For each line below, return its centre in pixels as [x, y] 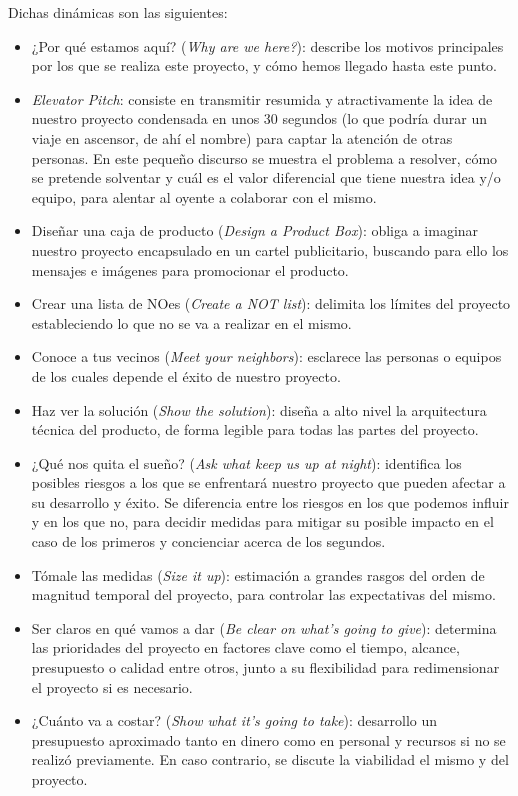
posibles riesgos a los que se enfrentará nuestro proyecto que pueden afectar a [268, 482]
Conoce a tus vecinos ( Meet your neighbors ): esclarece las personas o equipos [266, 356]
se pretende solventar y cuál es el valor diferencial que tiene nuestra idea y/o [266, 177]
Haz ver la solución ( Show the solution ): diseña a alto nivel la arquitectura [259, 409]
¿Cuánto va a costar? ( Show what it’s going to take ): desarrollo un [234, 720]
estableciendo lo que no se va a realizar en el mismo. [191, 322]
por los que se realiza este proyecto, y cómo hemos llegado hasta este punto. [264, 65]
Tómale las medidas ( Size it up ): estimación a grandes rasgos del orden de [258, 574]
